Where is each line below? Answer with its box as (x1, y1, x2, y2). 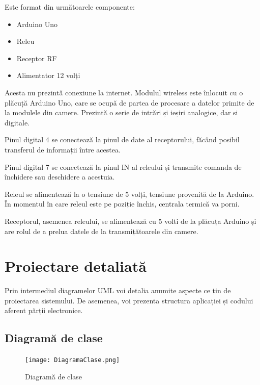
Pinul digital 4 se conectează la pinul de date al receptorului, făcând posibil (5, 134, 240, 145)
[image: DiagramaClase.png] (25, 356, 120, 364)
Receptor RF (16, 53, 57, 63)
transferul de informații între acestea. (5, 144, 121, 155)
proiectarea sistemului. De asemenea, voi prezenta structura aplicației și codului (5, 295, 253, 305)
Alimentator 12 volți (16, 70, 80, 81)
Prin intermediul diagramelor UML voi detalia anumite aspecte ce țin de (5, 285, 231, 296)
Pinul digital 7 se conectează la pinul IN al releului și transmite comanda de (5, 161, 242, 172)
